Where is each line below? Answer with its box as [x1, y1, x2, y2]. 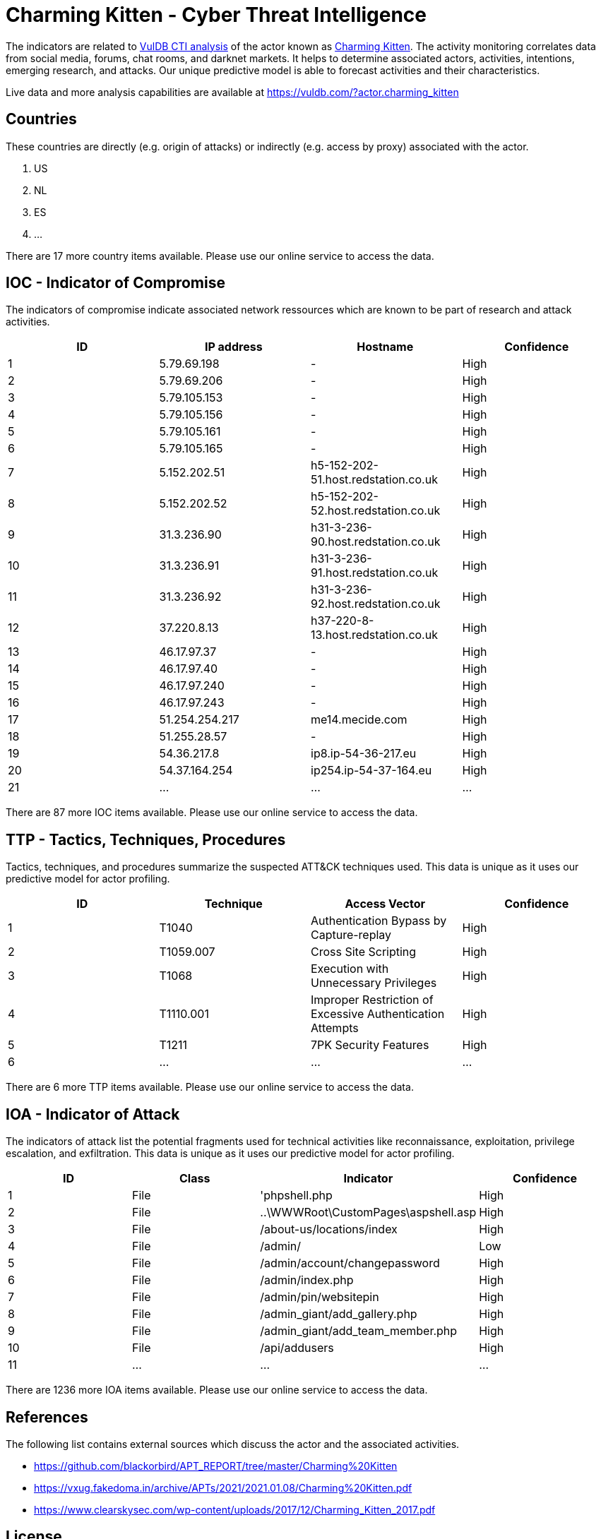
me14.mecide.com [311, 712, 407, 727]
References [6, 1408, 88, 1426]
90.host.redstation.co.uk [311, 534, 441, 549]
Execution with [311, 962, 389, 976]
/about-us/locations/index [260, 1222, 398, 1237]
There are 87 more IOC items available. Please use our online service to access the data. [6, 806, 418, 819]
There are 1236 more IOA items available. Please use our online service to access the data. [6, 1384, 428, 1396]
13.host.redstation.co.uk [311, 628, 438, 642]
